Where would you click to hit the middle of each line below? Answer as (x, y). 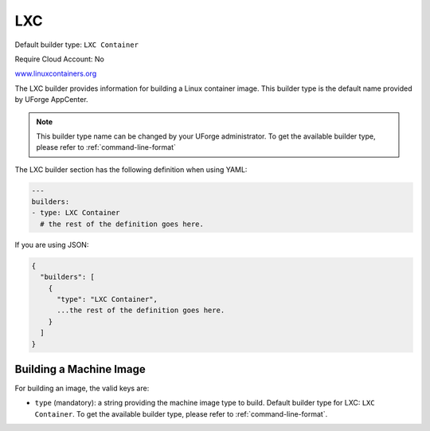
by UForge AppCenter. (51, 100)
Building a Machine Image (80, 369)
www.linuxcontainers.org (56, 74)
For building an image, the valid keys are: (82, 388)
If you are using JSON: (52, 245)
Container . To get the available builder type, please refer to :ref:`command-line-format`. (181, 413)
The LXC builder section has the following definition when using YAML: (131, 169)
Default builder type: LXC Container (77, 45)
